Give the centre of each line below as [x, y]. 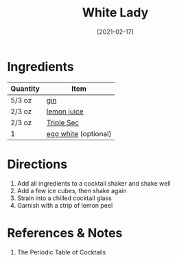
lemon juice [65, 111]
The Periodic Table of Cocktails [61, 252]
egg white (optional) [79, 133]
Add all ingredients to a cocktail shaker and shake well [94, 183]
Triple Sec [63, 122]
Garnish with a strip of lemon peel [65, 205]
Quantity [25, 89]
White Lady [115, 13]
